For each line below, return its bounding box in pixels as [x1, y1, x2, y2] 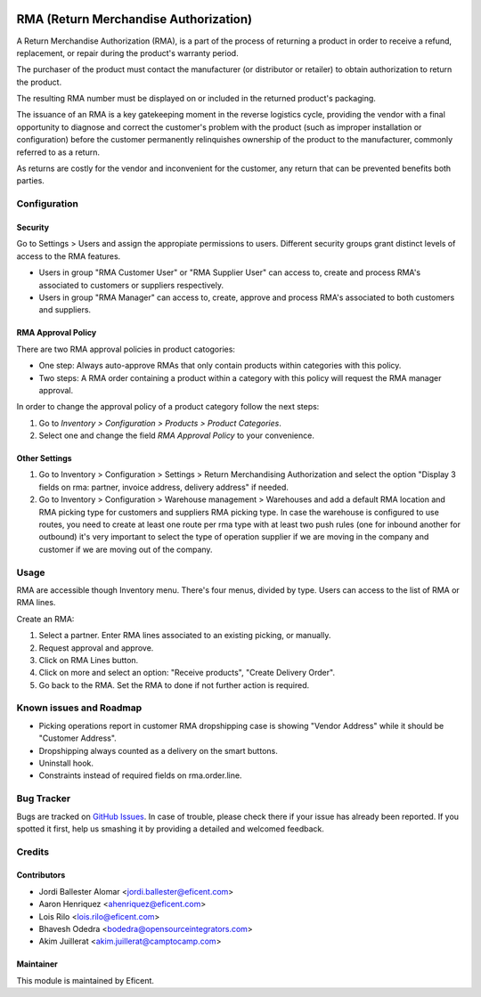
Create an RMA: [16, 613, 75, 624]
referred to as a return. [16, 147, 100, 158]
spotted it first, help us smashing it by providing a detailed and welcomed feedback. [16, 823, 324, 834]
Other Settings [16, 453, 72, 464]
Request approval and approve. [38, 642, 154, 653]
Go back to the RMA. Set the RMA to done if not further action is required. [38, 679, 310, 690]
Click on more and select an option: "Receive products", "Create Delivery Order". [38, 668, 336, 678]
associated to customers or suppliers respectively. [38, 280, 224, 290]
